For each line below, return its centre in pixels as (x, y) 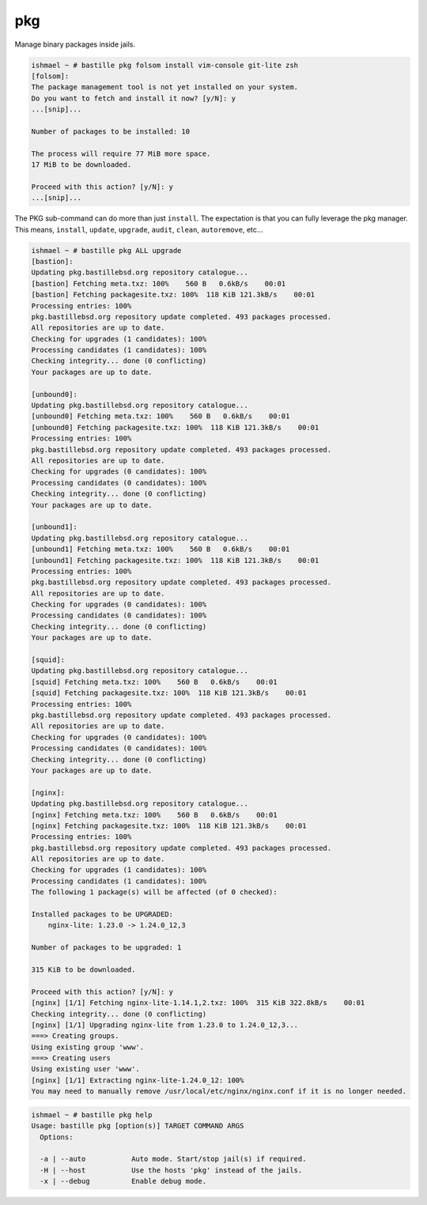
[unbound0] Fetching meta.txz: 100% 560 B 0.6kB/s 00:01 (161, 416)
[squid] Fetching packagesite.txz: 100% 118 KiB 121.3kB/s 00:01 (169, 693)
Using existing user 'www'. (85, 1069)
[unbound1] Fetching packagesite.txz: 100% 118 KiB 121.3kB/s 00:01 (175, 560)
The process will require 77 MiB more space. (121, 153)
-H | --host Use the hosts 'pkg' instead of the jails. (171, 1170)
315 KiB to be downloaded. (83, 969)
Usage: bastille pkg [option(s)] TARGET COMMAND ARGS (138, 1126)
